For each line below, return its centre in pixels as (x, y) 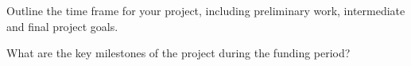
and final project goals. (62, 26)
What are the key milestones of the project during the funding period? (178, 53)
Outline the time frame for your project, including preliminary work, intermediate (206, 10)
